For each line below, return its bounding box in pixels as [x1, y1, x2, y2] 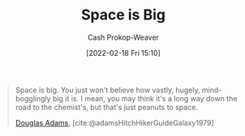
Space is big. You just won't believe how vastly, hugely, [15, 85, 200, 95]
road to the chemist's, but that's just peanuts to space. [15, 102, 198, 112]
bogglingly [15, 93, 51, 103]
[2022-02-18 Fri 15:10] [85, 48, 161, 57]
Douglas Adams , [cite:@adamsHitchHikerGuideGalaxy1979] [15, 117, 214, 127]
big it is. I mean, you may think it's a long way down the [52, 93, 238, 103]
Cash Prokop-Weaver [87, 32, 160, 42]
